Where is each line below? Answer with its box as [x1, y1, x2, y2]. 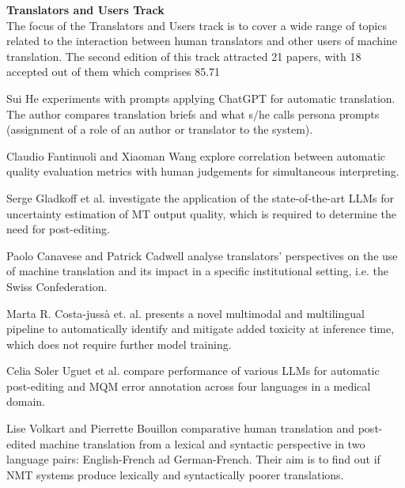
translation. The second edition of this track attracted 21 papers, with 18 [6, 47, 361, 64]
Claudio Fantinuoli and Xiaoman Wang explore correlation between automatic [6, 147, 386, 164]
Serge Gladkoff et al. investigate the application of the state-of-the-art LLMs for [6, 189, 395, 206]
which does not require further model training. [6, 335, 232, 352]
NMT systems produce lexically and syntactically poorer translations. [6, 466, 344, 482]
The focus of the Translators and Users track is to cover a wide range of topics [6, 17, 387, 33]
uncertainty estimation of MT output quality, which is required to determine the [6, 205, 397, 221]
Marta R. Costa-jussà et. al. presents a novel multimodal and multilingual [6, 305, 365, 321]
